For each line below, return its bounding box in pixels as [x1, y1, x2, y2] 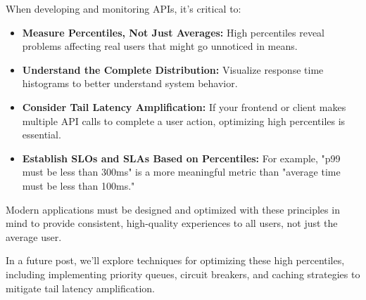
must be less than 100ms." [22, 178, 135, 193]
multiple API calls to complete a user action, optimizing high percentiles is [22, 113, 346, 128]
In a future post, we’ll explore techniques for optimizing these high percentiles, [6, 253, 345, 268]
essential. [22, 127, 61, 142]
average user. [6, 229, 62, 244]
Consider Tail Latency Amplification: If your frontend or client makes [22, 99, 346, 114]
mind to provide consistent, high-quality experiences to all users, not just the [6, 216, 338, 230]
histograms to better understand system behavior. [22, 76, 238, 91]
